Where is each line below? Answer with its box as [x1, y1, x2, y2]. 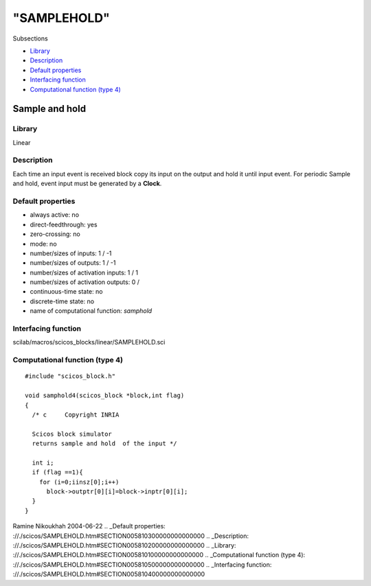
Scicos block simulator [32, 430, 113, 438]
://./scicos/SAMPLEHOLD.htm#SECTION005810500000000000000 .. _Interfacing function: [12, 560, 272, 569]
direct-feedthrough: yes [30, 220, 98, 228]
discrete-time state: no [30, 297, 95, 305]
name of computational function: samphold [30, 307, 153, 315]
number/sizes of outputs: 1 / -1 [30, 259, 116, 267]
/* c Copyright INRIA [32, 410, 120, 419]
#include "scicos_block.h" [25, 373, 116, 380]
